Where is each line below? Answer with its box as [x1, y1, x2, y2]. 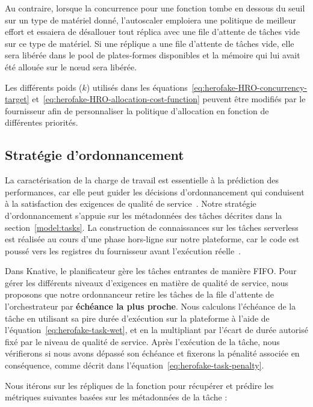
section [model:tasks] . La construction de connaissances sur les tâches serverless [5, 221, 299, 233]
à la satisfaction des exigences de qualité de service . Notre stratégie [5, 197, 256, 210]
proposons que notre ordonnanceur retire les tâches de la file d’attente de [5, 288, 274, 301]
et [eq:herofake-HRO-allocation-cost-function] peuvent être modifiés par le [32, 93, 306, 105]
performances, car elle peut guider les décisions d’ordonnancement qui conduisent [5, 185, 305, 198]
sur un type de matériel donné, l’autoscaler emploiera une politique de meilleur [5, 13, 296, 26]
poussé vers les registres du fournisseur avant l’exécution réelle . [5, 244, 241, 257]
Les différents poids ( [5, 81, 82, 93]
